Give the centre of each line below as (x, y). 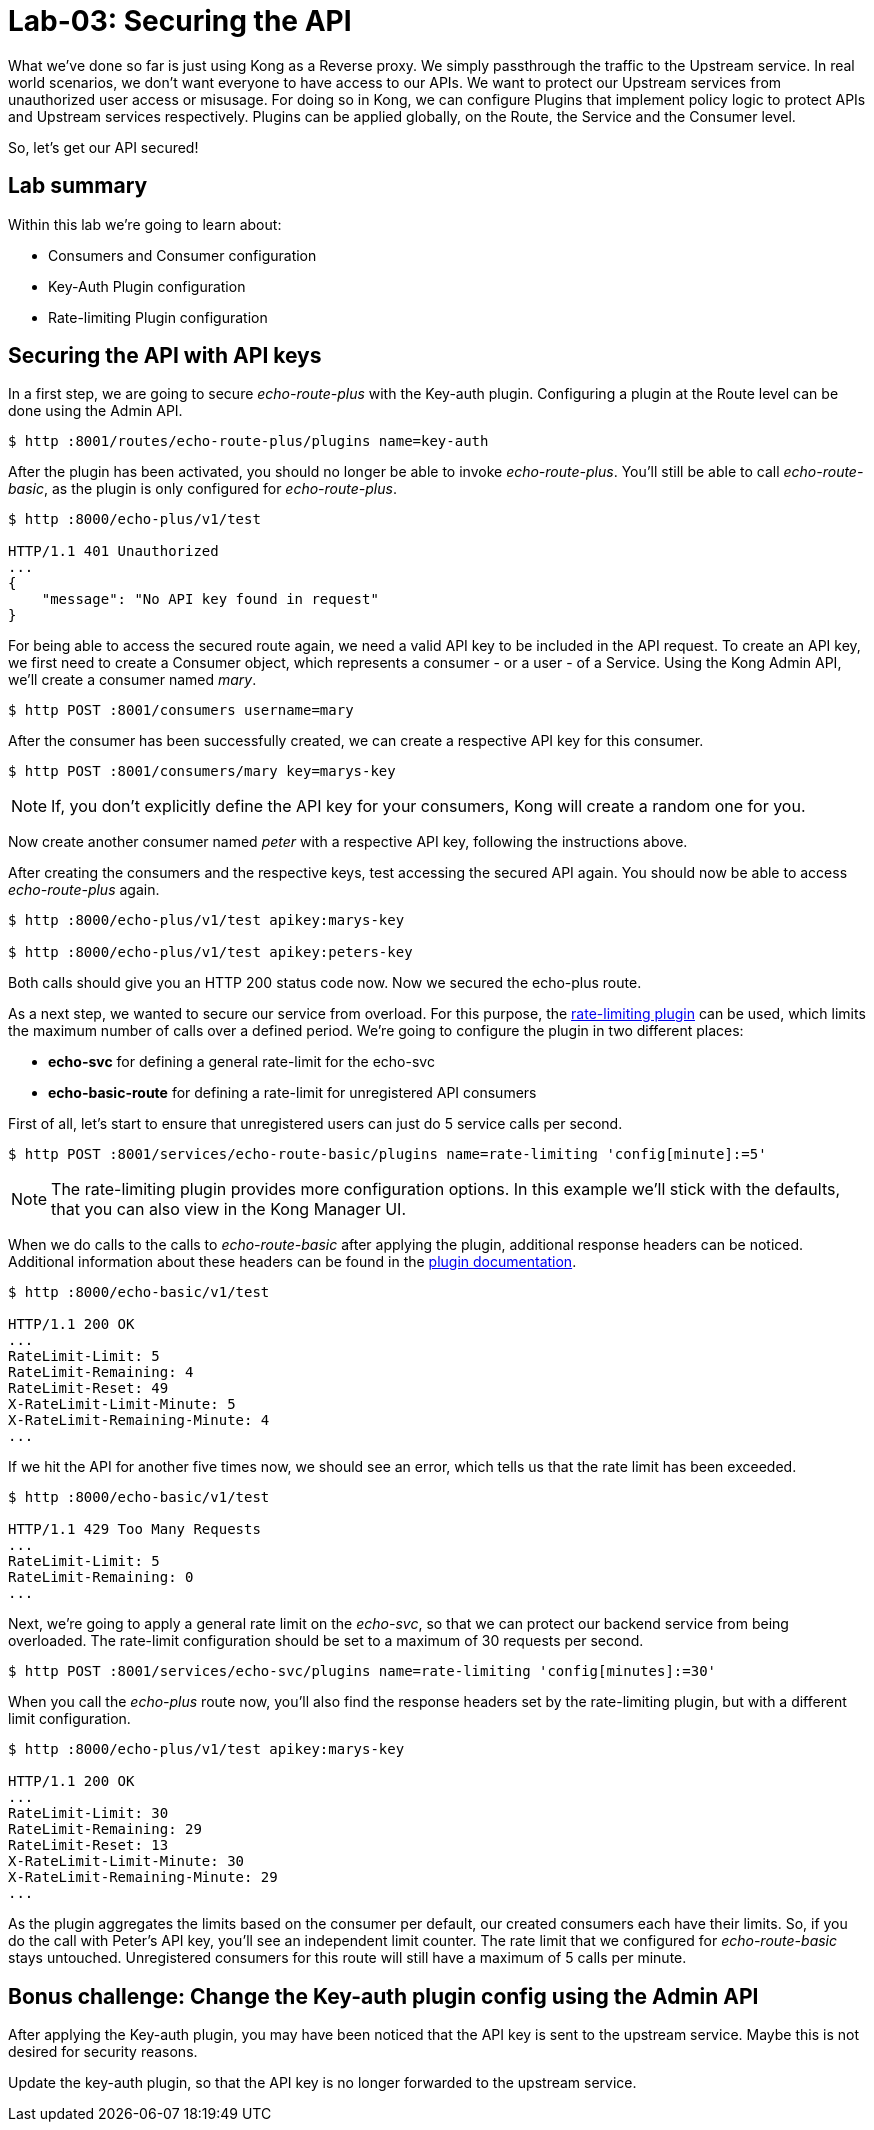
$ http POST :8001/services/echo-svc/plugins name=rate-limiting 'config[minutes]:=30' (362, 1671)
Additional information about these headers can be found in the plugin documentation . (292, 1262)
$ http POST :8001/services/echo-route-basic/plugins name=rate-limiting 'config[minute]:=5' (387, 1154)
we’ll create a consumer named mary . (132, 680)
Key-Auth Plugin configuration (147, 286)
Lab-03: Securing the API (180, 21)
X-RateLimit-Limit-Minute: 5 (122, 1404)
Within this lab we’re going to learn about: (145, 224)
